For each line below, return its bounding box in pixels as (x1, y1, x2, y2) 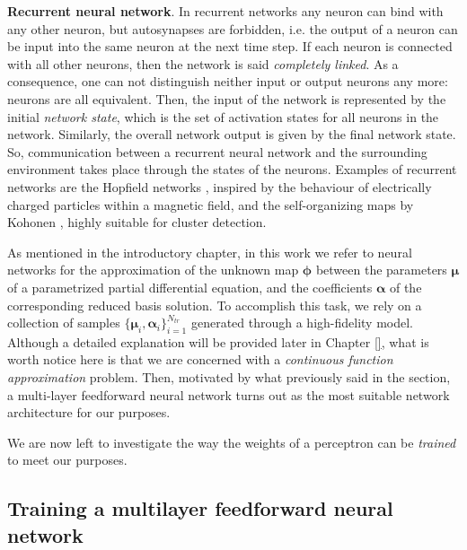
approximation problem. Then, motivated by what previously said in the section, (7, 368, 451, 387)
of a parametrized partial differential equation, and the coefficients (7, 277, 373, 296)
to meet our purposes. (7, 450, 128, 469)
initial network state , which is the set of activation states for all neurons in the (7, 107, 439, 126)
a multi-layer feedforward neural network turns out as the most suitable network (7, 385, 450, 404)
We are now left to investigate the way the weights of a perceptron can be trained (7, 432, 456, 451)
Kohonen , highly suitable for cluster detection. (7, 213, 267, 231)
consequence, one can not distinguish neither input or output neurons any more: (7, 72, 448, 91)
